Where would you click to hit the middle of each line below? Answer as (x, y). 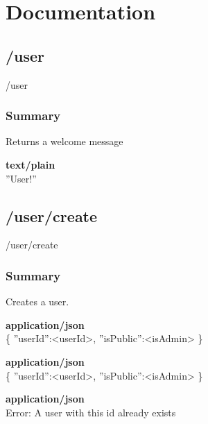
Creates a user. (37, 302)
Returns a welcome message (64, 141)
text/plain (31, 164)
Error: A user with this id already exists (91, 412)
